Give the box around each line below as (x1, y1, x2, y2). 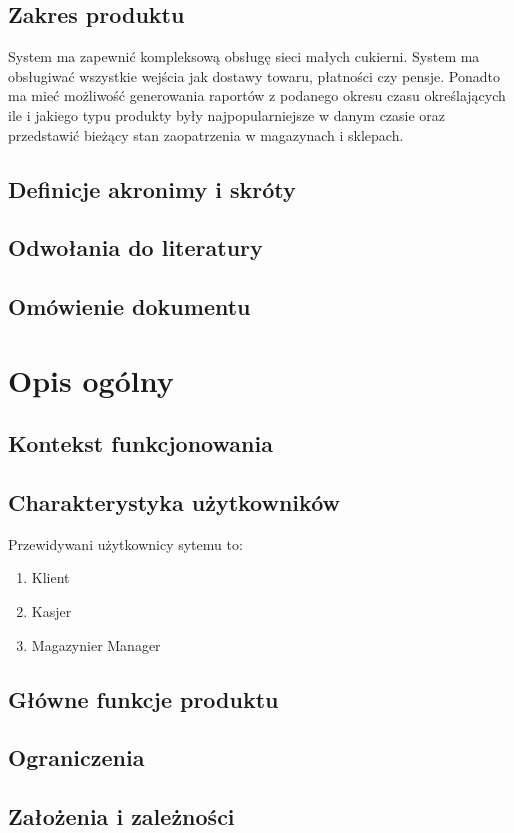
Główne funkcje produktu (8, 683, 279, 714)
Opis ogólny (8, 359, 174, 400)
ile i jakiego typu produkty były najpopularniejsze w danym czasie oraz (8, 104, 446, 125)
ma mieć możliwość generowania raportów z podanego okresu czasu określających (8, 85, 506, 106)
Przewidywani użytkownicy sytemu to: (8, 533, 243, 554)
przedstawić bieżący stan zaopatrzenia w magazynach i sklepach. (8, 124, 404, 145)
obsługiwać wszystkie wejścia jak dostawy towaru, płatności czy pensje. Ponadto (8, 65, 500, 86)
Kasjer (31, 601, 72, 622)
